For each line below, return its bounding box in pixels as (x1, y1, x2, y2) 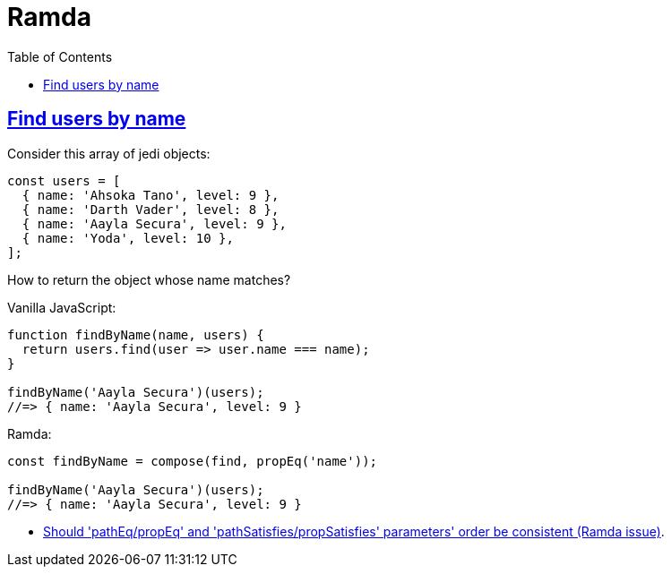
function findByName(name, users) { (7, 327, 264, 342)
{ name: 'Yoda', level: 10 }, (22, 230, 234, 245)
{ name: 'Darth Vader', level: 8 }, (22, 201, 280, 217)
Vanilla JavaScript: (7, 299, 116, 315)
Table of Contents (7, 48, 113, 64)
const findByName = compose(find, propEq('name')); (7, 453, 378, 468)
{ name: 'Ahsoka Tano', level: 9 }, (22, 187, 280, 202)
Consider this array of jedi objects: (7, 145, 211, 161)
